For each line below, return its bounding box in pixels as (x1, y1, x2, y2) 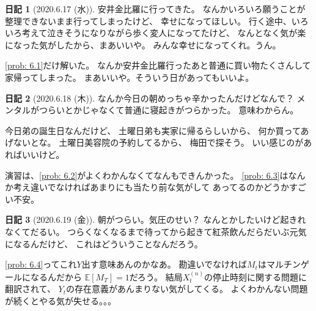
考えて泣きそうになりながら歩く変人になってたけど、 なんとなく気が (21, 26, 298, 39)
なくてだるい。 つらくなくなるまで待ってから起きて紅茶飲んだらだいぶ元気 (5, 225, 307, 238)
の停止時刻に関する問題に (204, 270, 307, 283)
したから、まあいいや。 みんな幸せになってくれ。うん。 (56, 38, 281, 51)
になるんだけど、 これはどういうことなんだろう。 (5, 237, 203, 250)
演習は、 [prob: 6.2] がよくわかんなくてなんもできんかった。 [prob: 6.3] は (5, 168, 288, 181)
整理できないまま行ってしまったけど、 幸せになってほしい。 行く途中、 (5, 14, 292, 27)
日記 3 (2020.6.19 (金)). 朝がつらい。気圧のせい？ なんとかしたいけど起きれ (5, 213, 306, 226)
